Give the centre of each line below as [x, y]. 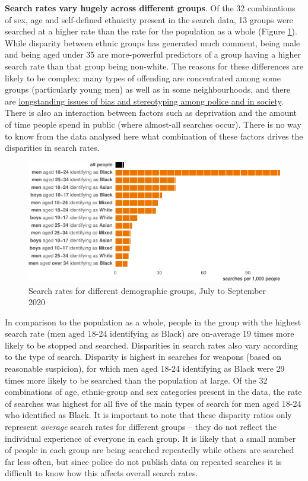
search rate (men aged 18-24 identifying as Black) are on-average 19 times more [150, 333]
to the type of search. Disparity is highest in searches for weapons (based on [143, 357]
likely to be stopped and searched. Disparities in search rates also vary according [152, 345]
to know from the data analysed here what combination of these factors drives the [154, 136]
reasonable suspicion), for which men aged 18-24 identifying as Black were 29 [145, 368]
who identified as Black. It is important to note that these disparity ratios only [148, 415]
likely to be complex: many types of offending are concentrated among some [143, 77]
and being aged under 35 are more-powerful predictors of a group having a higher [153, 54]
